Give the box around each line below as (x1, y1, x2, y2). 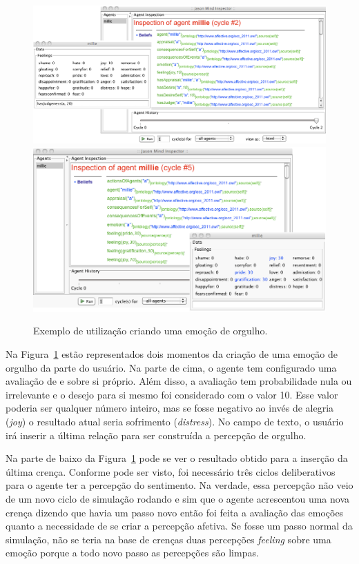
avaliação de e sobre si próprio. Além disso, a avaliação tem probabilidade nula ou (6, 374, 352, 388)
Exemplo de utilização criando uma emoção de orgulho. (33, 323, 268, 338)
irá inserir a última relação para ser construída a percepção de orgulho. (6, 427, 307, 442)
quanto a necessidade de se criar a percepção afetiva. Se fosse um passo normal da (6, 518, 353, 533)
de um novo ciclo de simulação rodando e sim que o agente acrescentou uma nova (6, 491, 350, 505)
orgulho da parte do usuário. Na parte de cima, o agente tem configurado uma (6, 360, 337, 374)
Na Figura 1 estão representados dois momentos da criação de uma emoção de (6, 347, 338, 361)
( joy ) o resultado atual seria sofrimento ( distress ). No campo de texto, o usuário (6, 414, 344, 428)
